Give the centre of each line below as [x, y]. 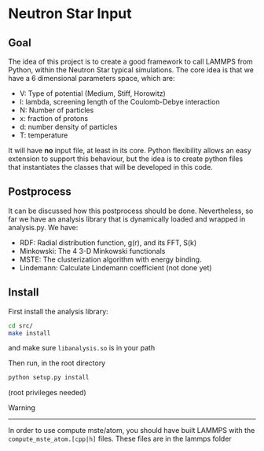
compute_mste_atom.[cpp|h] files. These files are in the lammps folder [120, 439]
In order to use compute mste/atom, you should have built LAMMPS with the [132, 431]
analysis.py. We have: [43, 227]
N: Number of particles [57, 110]
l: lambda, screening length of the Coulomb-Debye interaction [119, 102]
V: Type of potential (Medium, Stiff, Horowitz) [93, 93]
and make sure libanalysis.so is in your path [82, 348]
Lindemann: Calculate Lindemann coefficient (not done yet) [115, 267]
